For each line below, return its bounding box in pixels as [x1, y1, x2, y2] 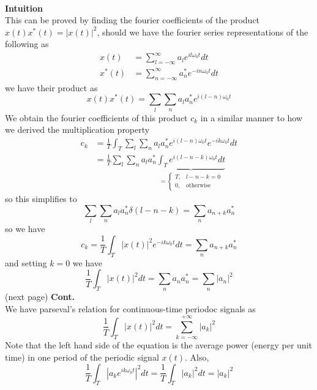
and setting [5, 256, 47, 269]
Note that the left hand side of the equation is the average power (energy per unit [5, 339, 312, 351]
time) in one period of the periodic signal [5, 350, 159, 363]
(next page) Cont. [5, 290, 75, 302]
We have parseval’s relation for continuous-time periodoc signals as [5, 302, 256, 315]
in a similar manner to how [200, 111, 303, 124]
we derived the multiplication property [5, 123, 150, 136]
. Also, [185, 350, 209, 363]
